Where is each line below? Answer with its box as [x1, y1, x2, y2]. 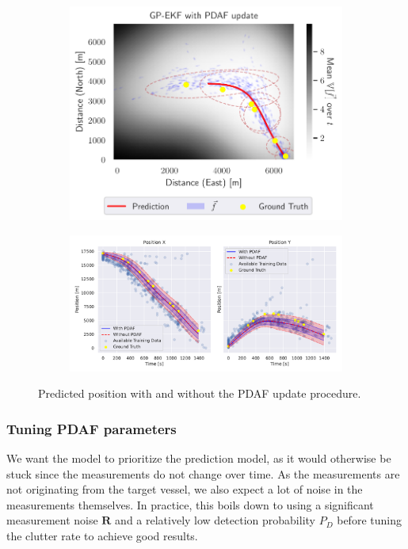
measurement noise [6, 512, 98, 528]
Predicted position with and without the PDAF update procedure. [38, 385, 361, 402]
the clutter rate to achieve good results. [6, 527, 198, 543]
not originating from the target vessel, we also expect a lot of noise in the [6, 481, 363, 498]
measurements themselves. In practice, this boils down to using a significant [6, 496, 374, 513]
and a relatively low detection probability [115, 512, 315, 528]
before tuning [337, 512, 402, 528]
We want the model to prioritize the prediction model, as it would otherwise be [6, 449, 391, 466]
